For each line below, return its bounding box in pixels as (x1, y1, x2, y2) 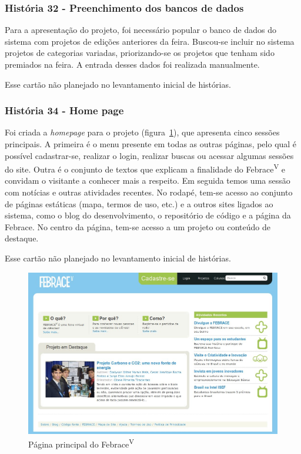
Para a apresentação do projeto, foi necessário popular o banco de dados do (5, 24, 276, 36)
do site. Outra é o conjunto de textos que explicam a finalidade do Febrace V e (5, 161, 286, 175)
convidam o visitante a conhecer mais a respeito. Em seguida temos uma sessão (5, 174, 290, 187)
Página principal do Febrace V (28, 436, 134, 450)
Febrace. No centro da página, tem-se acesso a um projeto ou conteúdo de (5, 220, 270, 233)
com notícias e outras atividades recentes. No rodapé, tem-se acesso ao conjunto (5, 186, 293, 198)
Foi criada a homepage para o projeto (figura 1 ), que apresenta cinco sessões (5, 126, 280, 138)
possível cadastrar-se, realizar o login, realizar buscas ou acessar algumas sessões (5, 149, 294, 161)
